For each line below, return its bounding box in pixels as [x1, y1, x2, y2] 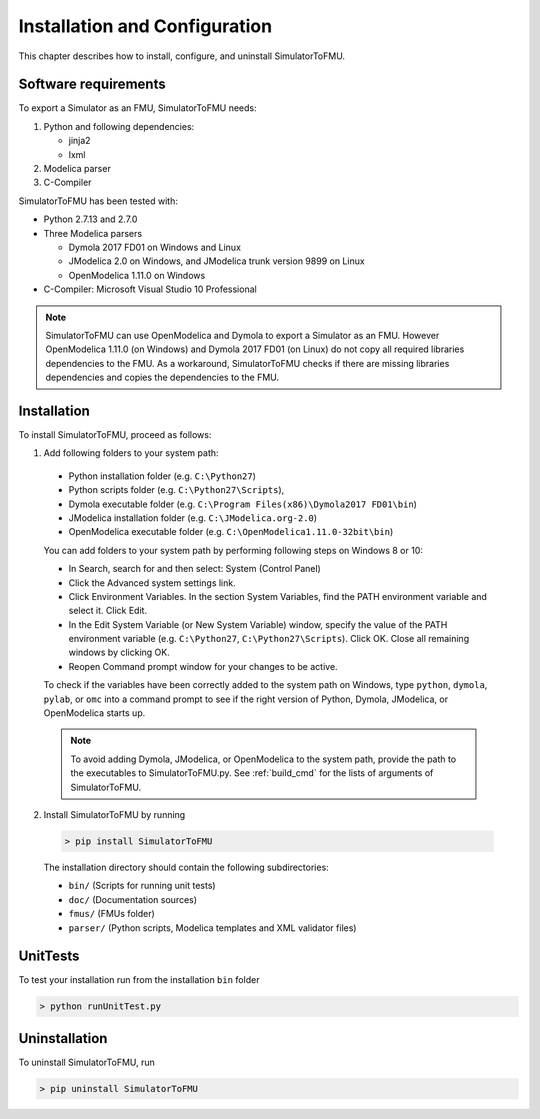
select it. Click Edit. [68, 605, 148, 617]
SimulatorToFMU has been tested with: [18, 195, 179, 207]
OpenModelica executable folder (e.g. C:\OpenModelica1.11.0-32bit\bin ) [68, 526, 394, 538]
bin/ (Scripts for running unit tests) [68, 880, 216, 892]
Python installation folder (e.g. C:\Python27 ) [68, 470, 257, 482]
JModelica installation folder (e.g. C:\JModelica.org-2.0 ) [68, 511, 318, 524]
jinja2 [68, 135, 91, 147]
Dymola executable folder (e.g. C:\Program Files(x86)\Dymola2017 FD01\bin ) [68, 498, 417, 510]
